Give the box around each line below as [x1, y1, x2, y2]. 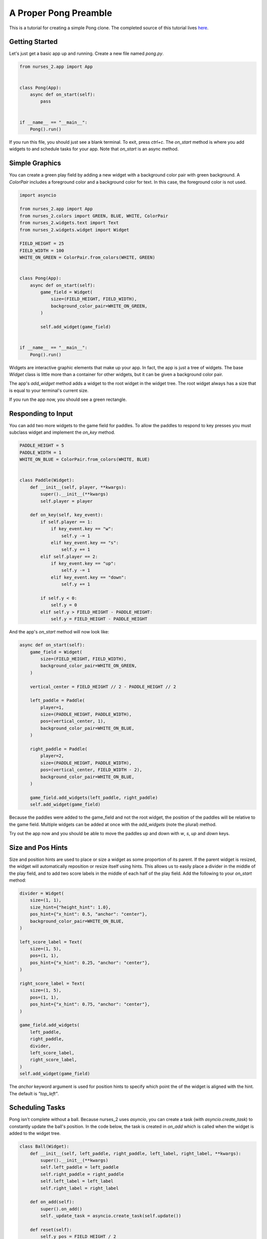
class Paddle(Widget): [19, 477, 75, 483]
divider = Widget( [19, 890, 64, 896]
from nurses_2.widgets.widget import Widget [19, 227, 130, 232]
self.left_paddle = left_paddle [40, 1165, 119, 1170]
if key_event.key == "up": [50, 561, 116, 566]
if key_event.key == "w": [50, 526, 114, 532]
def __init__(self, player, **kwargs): [30, 484, 127, 490]
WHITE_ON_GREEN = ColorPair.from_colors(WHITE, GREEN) [19, 255, 155, 260]
